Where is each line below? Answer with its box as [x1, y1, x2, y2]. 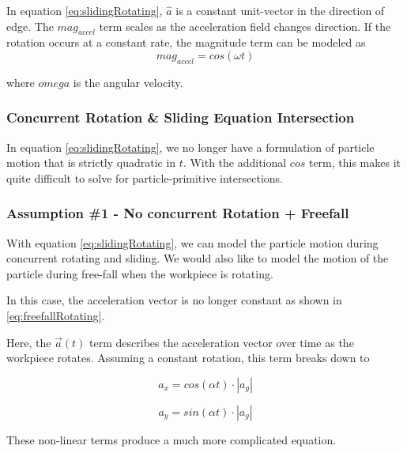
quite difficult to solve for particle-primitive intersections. [6, 169, 283, 186]
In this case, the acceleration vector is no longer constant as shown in [6, 292, 342, 308]
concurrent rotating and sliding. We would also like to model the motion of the [6, 250, 389, 266]
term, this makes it [308, 154, 401, 171]
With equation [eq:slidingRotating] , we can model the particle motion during [6, 234, 379, 251]
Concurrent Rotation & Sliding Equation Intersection [6, 108, 355, 127]
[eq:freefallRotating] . [6, 307, 105, 323]
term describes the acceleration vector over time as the [89, 334, 354, 350]
